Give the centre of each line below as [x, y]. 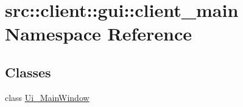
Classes [28, 72]
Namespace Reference [98, 34]
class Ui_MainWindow [47, 97]
